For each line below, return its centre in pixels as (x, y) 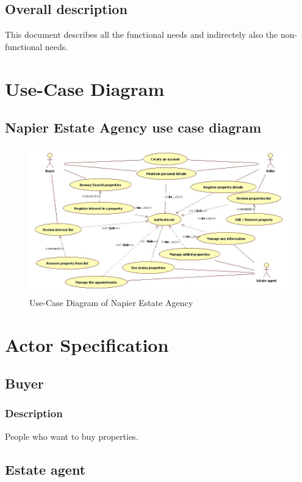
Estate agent (45, 469)
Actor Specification (87, 344)
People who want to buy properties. (72, 436)
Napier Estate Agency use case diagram (133, 127)
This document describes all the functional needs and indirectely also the (142, 35)
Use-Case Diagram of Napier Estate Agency (111, 302)
